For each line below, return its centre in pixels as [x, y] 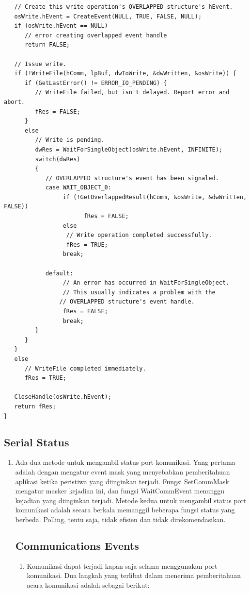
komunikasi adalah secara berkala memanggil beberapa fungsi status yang [125, 510]
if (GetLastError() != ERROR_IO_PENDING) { [96, 83]
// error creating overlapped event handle [96, 35]
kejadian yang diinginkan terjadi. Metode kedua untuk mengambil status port [131, 500]
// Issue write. [40, 64]
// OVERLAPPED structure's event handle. [127, 302]
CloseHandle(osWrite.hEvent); [63, 397]
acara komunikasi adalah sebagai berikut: [88, 585]
